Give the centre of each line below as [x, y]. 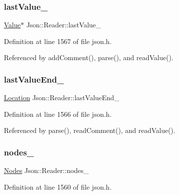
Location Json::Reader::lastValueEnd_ [62, 97]
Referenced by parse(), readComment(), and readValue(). [90, 130]
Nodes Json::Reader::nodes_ [46, 170]
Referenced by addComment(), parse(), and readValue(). [89, 57]
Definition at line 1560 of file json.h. [58, 186]
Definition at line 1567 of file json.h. [58, 41]
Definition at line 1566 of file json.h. [58, 114]
